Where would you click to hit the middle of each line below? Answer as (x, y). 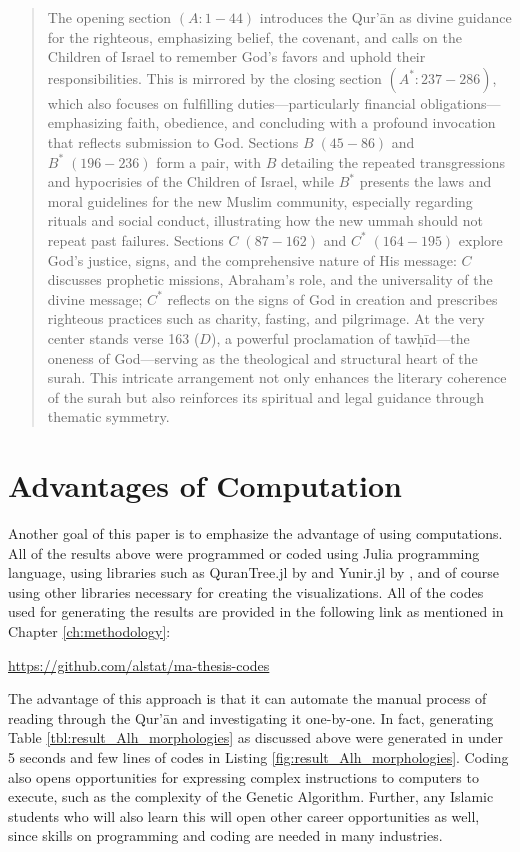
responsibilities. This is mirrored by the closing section (214, 77)
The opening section (109, 17)
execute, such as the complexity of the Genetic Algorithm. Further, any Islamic (251, 796)
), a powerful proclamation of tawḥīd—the (340, 337)
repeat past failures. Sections (135, 239)
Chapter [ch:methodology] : (89, 630)
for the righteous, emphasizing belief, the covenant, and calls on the (254, 36)
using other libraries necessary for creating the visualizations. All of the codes (246, 591)
